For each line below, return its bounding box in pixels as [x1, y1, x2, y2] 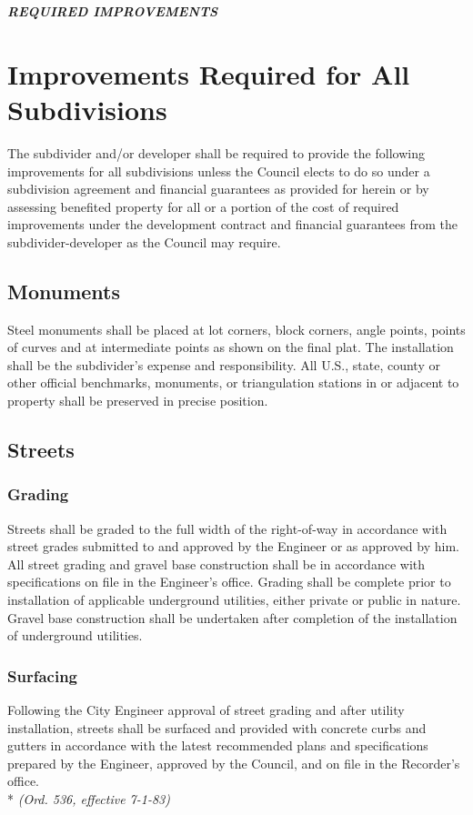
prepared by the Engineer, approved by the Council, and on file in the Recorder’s [7, 753, 460, 772]
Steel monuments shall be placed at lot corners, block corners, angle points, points [7, 319, 466, 338]
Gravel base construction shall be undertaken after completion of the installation [7, 608, 458, 627]
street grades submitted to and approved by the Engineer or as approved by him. [7, 537, 459, 556]
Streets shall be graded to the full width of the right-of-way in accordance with [7, 518, 448, 538]
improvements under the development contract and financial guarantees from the [7, 215, 458, 234]
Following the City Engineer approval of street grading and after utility [7, 700, 405, 719]
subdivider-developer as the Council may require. [7, 232, 281, 251]
